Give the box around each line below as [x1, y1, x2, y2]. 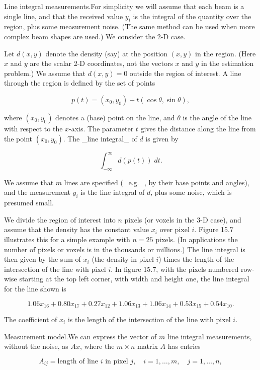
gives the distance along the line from [140, 123, 256, 133]
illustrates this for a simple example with [4, 234, 130, 245]
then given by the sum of [4, 254, 81, 264]
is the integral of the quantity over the [133, 11, 251, 21]
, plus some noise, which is [150, 187, 232, 197]
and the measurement [4, 187, 70, 197]
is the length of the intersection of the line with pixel [67, 314, 231, 325]
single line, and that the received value [4, 11, 123, 21]
